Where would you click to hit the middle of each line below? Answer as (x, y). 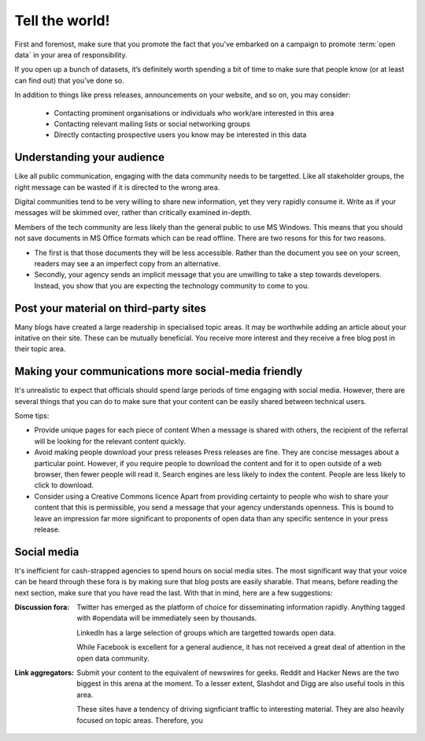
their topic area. (40, 349)
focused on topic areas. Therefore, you (140, 720)
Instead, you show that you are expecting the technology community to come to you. (172, 285)
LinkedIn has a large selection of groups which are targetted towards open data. (206, 632)
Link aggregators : (44, 672)
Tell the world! (62, 20)
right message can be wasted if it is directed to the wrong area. (117, 187)
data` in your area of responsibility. (71, 54)
